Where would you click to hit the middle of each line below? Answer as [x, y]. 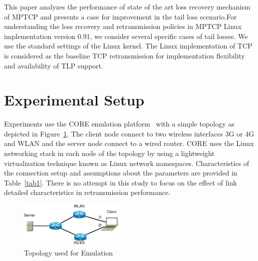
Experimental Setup [74, 100]
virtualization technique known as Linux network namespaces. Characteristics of [127, 163]
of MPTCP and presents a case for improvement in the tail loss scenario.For [121, 16]
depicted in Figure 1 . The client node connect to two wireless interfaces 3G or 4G [129, 133]
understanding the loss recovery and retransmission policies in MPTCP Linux [123, 26]
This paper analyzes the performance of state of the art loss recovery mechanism [127, 6]
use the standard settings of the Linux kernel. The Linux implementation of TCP [128, 46]
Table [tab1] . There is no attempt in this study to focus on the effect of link [121, 182]
